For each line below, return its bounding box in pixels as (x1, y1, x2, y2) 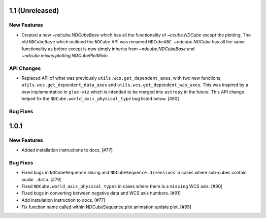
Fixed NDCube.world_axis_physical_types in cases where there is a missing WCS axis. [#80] (21, 183, 223, 189)
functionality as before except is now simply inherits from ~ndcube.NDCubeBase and (21, 46, 195, 52)
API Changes (9, 64, 41, 71)
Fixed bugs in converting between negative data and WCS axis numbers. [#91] (21, 190, 181, 196)
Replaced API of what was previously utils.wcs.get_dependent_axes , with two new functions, (21, 75, 222, 81)
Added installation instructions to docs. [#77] (21, 147, 113, 153)
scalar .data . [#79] (21, 176, 62, 182)
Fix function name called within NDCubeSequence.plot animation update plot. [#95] (21, 204, 192, 210)
